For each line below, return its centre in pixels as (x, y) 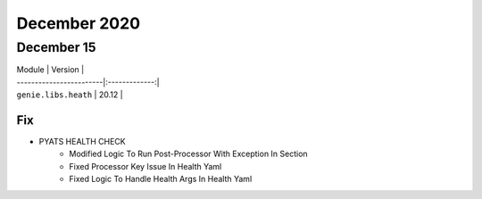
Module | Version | (50, 70)
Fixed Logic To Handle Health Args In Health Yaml (161, 179)
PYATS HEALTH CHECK (82, 142)
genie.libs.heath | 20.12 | (70, 95)
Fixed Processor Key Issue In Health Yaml (145, 166)
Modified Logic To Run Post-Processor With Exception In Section (188, 154)
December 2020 (79, 23)
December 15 (56, 47)
